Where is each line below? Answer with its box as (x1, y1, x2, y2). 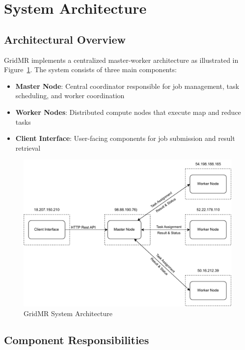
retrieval (15, 142, 41, 153)
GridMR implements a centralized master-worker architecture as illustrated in (4, 54, 239, 65)
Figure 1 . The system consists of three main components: (4, 64, 177, 75)
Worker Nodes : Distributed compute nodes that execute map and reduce (15, 107, 241, 117)
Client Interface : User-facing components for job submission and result (15, 133, 235, 143)
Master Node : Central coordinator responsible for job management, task (15, 81, 239, 91)
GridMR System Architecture (24, 308, 112, 318)
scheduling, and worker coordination (15, 90, 125, 101)
